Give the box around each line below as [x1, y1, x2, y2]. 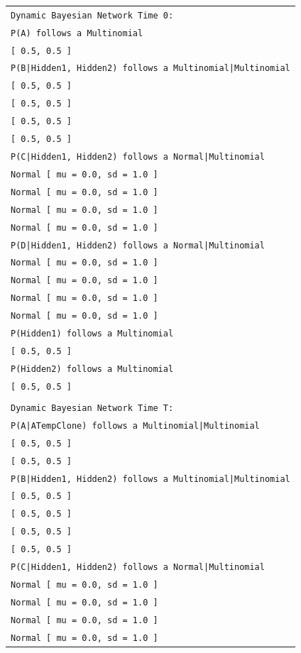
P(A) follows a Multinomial [11, 28, 143, 38]
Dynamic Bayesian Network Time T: [11, 402, 174, 413]
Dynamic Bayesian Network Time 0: [11, 10, 174, 21]
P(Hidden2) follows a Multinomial [11, 363, 174, 374]
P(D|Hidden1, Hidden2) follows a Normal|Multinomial [11, 240, 265, 251]
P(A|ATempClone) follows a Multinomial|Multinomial [11, 420, 260, 431]
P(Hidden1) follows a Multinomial [11, 329, 174, 339]
